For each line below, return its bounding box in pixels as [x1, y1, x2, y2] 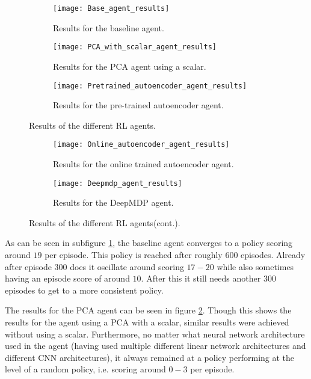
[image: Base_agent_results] [53, 4, 170, 13]
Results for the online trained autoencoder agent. [53, 158, 234, 170]
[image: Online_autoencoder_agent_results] [53, 140, 230, 149]
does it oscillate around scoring [70, 260, 184, 273]
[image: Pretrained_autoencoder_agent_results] [53, 81, 247, 90]
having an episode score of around [5, 272, 130, 285]
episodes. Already [241, 248, 306, 261]
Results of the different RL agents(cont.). [29, 216, 180, 229]
